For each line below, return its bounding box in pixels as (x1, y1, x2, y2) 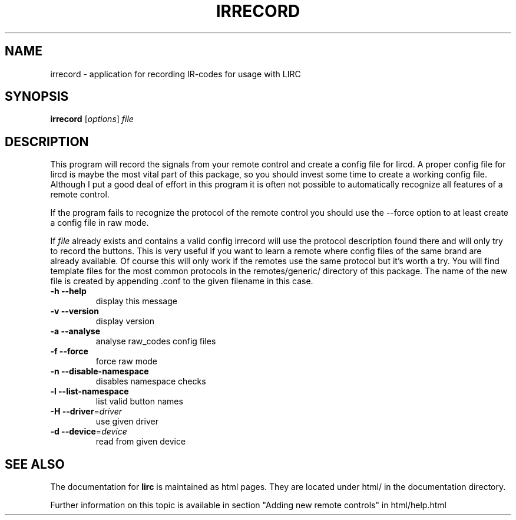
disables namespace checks (95, 376, 206, 387)
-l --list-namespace (50, 386, 129, 397)
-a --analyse (50, 326, 100, 337)
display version (95, 316, 155, 327)
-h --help (50, 286, 87, 297)
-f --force (50, 346, 88, 357)
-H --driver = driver (50, 406, 122, 417)
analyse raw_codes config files (95, 336, 216, 347)
